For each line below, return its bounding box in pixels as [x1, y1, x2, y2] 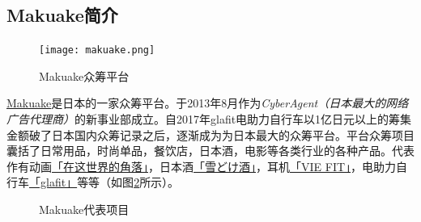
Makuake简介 [6, 2, 118, 27]
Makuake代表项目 [39, 201, 130, 218]
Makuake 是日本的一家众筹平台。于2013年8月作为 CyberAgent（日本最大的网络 [6, 94, 409, 111]
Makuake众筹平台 [39, 67, 130, 84]
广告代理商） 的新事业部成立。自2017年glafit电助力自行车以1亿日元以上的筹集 [6, 111, 412, 128]
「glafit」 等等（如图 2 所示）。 [29, 174, 180, 191]
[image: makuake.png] [39, 44, 155, 57]
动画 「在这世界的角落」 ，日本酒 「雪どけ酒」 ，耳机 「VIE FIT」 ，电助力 [28, 157, 397, 174]
